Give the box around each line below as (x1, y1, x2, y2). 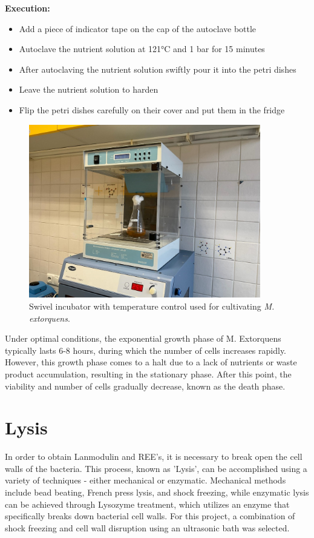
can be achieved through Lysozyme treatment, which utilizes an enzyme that (5, 497, 290, 510)
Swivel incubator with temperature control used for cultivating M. (29, 299, 275, 312)
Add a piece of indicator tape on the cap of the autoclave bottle (19, 22, 257, 35)
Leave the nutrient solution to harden (19, 83, 159, 96)
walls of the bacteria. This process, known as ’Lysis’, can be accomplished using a (5, 462, 307, 474)
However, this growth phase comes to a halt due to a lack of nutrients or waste (5, 356, 297, 368)
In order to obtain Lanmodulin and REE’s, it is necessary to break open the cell (5, 450, 303, 463)
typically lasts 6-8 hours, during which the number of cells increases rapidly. (5, 344, 287, 356)
